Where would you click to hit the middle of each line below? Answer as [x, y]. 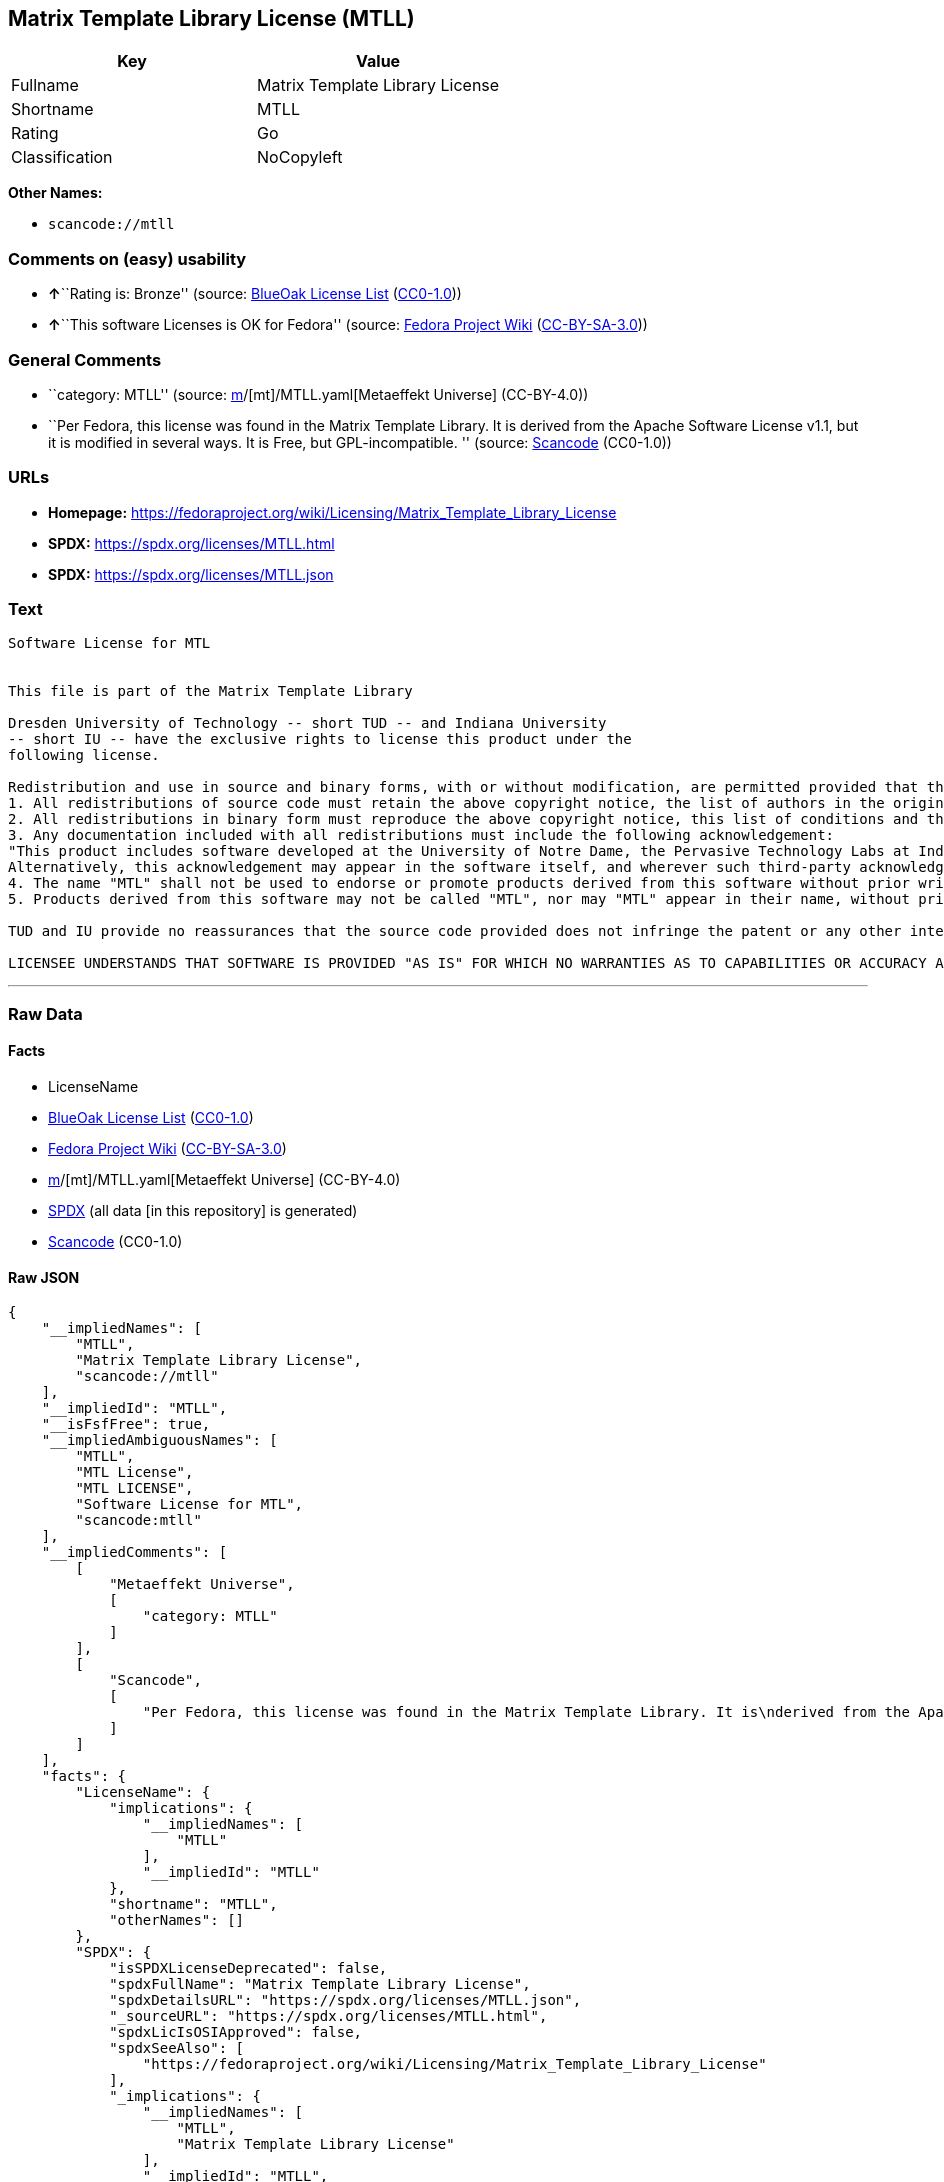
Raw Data [45, 1013]
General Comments [85, 359]
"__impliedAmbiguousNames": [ [159, 1440]
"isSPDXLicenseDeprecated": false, [248, 1968]
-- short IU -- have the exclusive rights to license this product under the [320, 739]
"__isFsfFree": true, [126, 1424]
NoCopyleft [300, 157]
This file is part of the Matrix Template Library [210, 691]
